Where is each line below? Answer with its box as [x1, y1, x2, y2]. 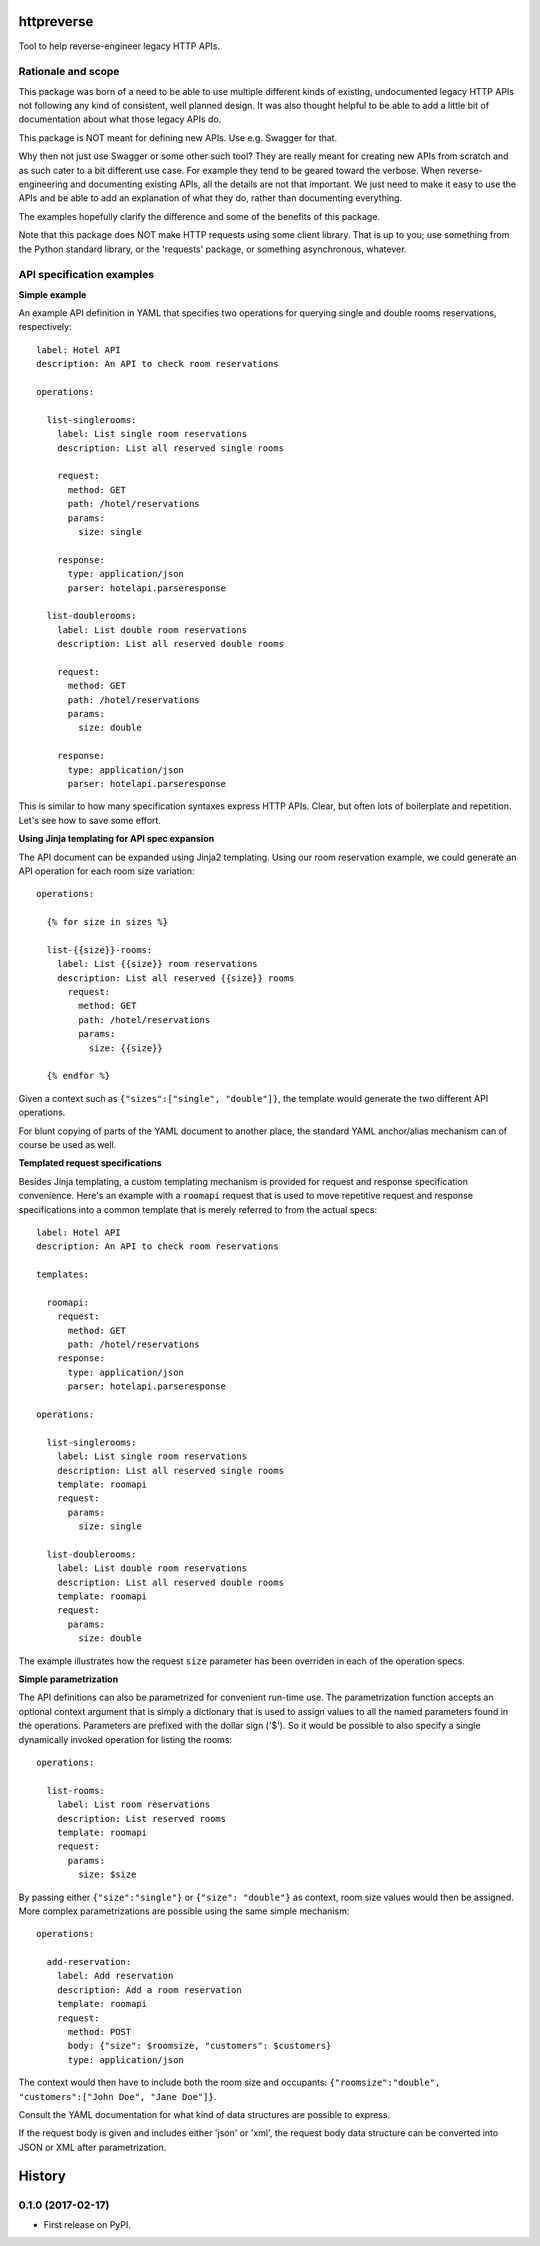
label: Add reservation [56, 1970, 174, 1982]
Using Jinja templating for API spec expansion [18, 833, 215, 845]
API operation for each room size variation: [18, 865, 195, 877]
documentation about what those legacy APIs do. [18, 113, 222, 125]
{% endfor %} [46, 1070, 111, 1082]
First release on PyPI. [43, 2218, 132, 2230]
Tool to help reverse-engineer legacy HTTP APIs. [18, 40, 221, 52]
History [18, 2167, 67, 2184]
